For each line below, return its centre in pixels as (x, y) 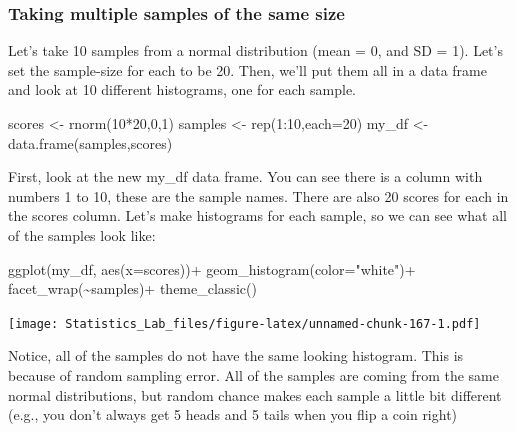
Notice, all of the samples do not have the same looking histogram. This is (236, 355)
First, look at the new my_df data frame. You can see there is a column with (245, 176)
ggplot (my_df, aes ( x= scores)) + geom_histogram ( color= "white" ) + (212, 268)
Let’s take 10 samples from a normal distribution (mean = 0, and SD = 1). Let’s (255, 50)
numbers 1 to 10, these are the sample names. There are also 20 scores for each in (258, 195)
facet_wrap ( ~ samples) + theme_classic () (132, 288)
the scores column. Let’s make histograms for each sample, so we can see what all (257, 215)
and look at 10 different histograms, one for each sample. (182, 89)
